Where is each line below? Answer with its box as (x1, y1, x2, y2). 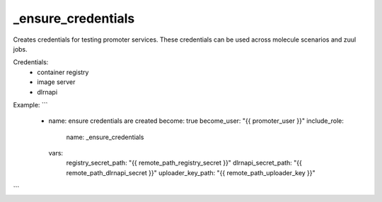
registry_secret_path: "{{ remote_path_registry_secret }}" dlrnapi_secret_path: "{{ (66, 159, 302, 167)
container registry (37, 68, 89, 76)
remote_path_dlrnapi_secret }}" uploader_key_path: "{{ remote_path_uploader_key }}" (66, 168, 316, 177)
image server (37, 78, 76, 86)
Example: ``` (13, 100, 48, 109)
